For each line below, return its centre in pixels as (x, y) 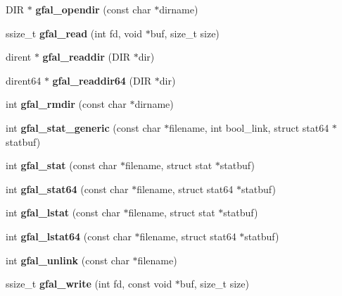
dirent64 (24, 80)
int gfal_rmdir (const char (66, 104)
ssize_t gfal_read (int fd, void (74, 33)
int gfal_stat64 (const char (67, 189)
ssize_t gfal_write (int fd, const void (89, 284)
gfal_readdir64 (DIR (102, 80)
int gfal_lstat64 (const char (69, 236)
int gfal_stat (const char (62, 165)
